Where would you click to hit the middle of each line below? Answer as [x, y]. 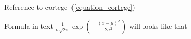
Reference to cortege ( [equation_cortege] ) [70, 7]
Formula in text [29, 26]
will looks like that [158, 26]
